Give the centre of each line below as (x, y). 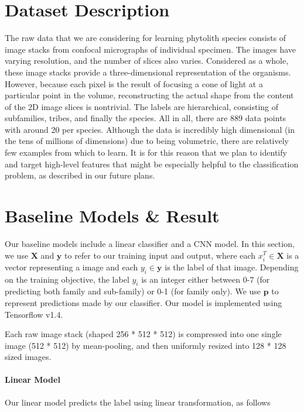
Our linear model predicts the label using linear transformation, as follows (138, 402)
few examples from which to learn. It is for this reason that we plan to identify (146, 152)
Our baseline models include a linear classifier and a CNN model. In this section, (150, 243)
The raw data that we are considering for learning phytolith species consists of (146, 38)
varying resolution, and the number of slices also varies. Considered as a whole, (147, 61)
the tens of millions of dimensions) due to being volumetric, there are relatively (147, 141)
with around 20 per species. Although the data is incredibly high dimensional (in (150, 129)
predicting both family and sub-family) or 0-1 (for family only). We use (133, 291)
